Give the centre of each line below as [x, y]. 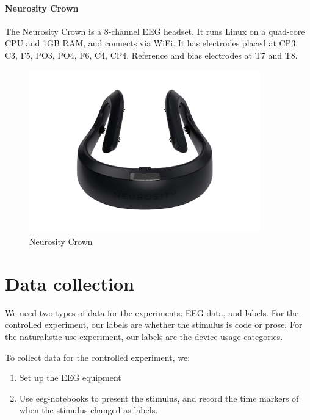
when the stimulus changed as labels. [88, 410]
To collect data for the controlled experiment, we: [98, 357]
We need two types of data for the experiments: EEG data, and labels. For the [152, 312]
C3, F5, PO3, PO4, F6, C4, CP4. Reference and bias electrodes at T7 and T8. [151, 55]
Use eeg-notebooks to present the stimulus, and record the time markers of [159, 398]
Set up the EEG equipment [70, 378]
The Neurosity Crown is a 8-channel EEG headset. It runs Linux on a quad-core [155, 31]
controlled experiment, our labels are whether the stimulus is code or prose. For [154, 324]
